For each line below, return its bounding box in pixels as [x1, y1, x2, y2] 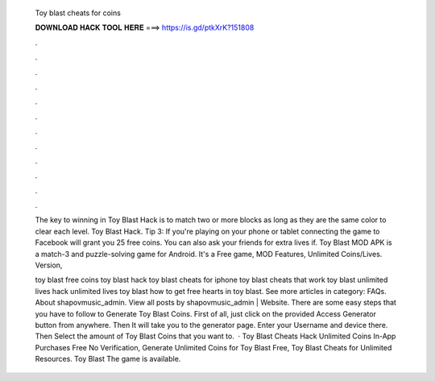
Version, [35, 260, 63, 270]
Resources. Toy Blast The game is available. [35, 354, 181, 364]
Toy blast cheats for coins [35, 8, 121, 18]
